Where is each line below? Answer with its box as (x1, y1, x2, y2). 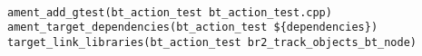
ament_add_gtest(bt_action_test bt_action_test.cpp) (7, 5, 332, 19)
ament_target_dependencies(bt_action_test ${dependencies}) (7, 21, 378, 34)
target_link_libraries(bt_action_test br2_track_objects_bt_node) (7, 35, 417, 49)
